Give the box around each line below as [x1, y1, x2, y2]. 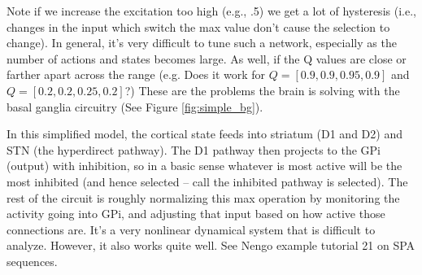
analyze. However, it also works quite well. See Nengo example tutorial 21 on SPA [7, 237, 415, 254]
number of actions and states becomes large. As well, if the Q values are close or [7, 50, 407, 67]
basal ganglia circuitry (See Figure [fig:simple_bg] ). [7, 98, 263, 115]
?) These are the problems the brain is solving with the [124, 81, 400, 98]
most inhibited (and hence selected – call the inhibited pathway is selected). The [7, 172, 408, 190]
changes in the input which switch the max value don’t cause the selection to [7, 18, 390, 35]
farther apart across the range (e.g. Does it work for [7, 66, 266, 83]
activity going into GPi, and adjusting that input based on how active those [7, 205, 385, 222]
